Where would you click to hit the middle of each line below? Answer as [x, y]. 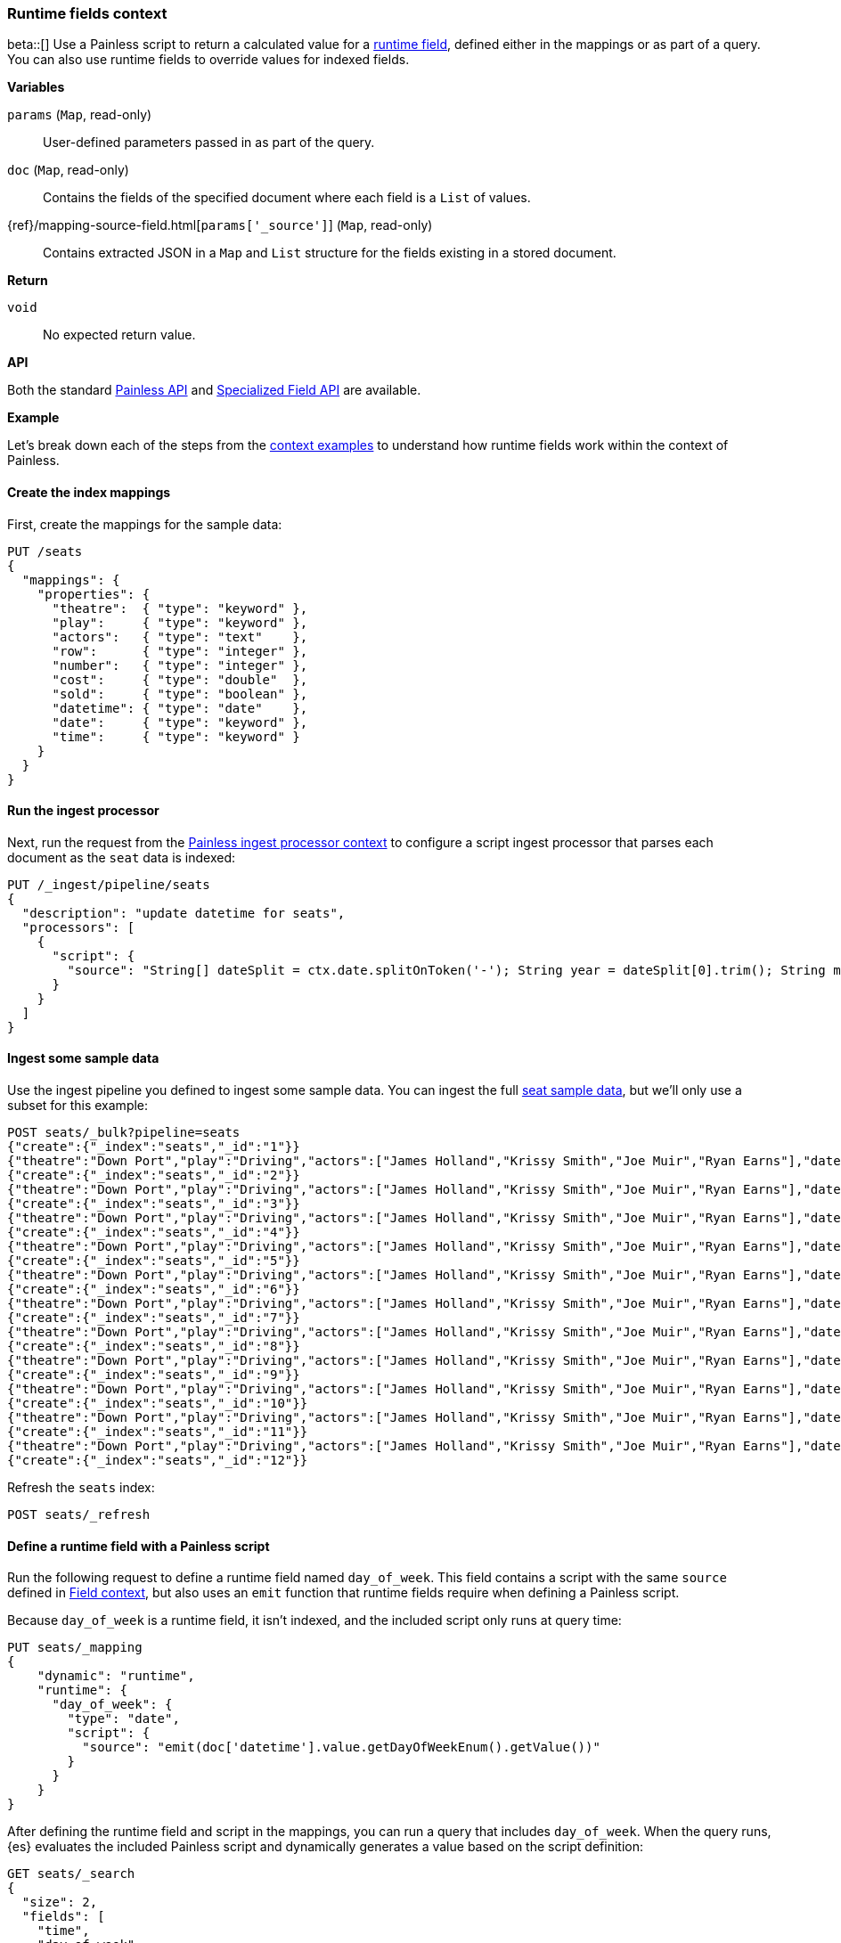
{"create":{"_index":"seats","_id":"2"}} [154, 1176]
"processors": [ [78, 927]
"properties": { [94, 594]
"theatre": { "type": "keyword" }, [180, 608]
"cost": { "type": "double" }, [180, 679]
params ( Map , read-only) [80, 115]
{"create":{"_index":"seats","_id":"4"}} [154, 1233]
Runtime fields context [87, 13]
